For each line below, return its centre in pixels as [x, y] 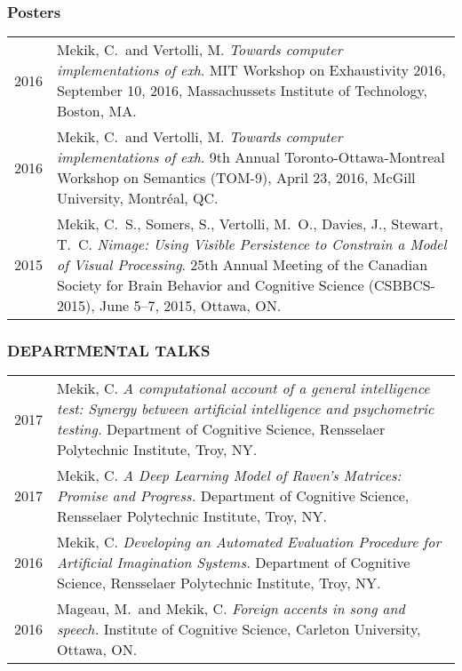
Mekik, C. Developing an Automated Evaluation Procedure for [249, 542]
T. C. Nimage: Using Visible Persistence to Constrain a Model [252, 244]
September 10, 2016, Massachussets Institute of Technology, [243, 91]
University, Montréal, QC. [138, 198]
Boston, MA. [97, 111]
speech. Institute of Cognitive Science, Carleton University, [239, 629]
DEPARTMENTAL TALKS [109, 351]
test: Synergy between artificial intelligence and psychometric [246, 409]
